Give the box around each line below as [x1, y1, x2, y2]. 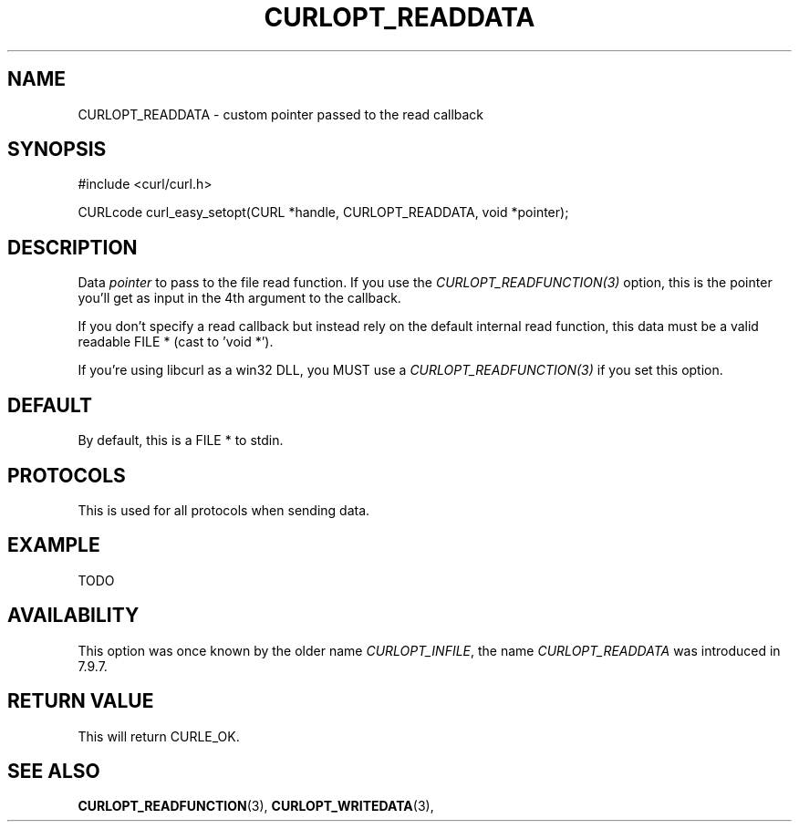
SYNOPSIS [7, 138, 107, 161]
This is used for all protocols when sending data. [78, 502, 370, 518]
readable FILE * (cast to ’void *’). [78, 334, 274, 350]
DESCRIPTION [7, 235, 138, 259]
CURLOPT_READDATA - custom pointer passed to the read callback [78, 106, 484, 122]
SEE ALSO [7, 759, 100, 782]
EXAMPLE [7, 534, 100, 557]
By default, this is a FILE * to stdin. [78, 432, 284, 449]
